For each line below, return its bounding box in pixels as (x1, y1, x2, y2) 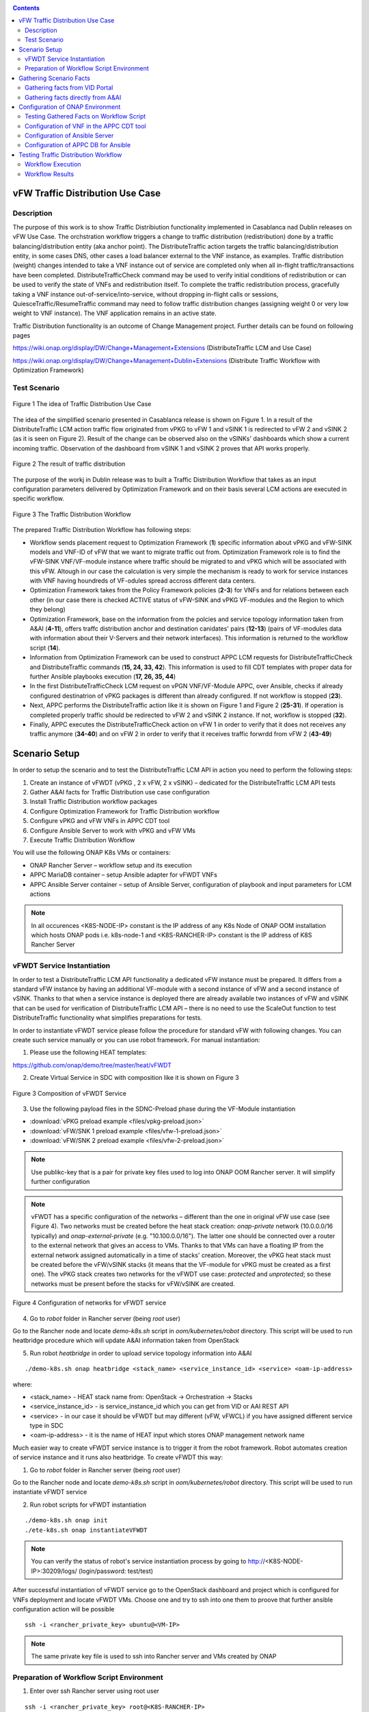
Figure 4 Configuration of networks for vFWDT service (12, 1298, 167, 1307)
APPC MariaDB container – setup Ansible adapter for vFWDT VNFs (29, 870, 218, 879)
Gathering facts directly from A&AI (25, 93, 122, 101)
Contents (12, 4, 40, 12)
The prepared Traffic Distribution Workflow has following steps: (12, 526, 191, 534)
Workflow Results (25, 170, 74, 178)
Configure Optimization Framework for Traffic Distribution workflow (29, 807, 220, 815)
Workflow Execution (25, 160, 81, 168)
